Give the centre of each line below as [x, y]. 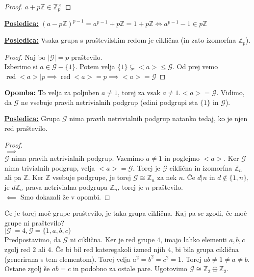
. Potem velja [95, 66]
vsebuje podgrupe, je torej [92, 177]
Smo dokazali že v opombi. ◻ [65, 196]
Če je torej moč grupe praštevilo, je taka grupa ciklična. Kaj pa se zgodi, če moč [126, 213]
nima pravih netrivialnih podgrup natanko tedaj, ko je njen [158, 118]
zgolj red [17, 249]
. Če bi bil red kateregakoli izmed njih [108, 249]
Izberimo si [21, 66]
